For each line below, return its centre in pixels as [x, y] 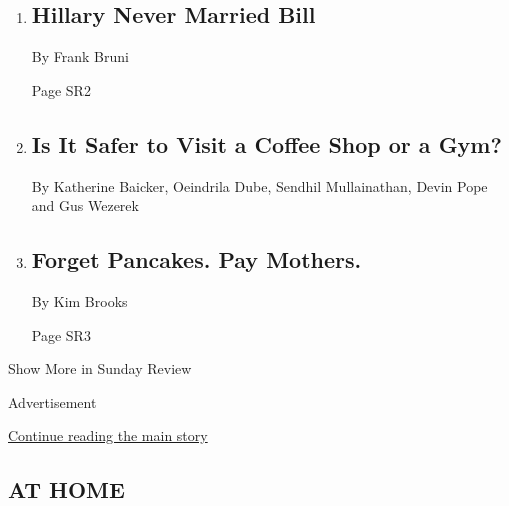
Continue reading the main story [108, 435]
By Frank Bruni [80, 56]
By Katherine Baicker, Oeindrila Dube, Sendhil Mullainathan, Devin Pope [259, 185]
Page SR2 [61, 89]
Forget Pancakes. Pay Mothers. [196, 259]
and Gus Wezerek [85, 205]
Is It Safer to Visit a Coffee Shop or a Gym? [266, 143]
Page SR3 [61, 334]
